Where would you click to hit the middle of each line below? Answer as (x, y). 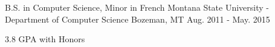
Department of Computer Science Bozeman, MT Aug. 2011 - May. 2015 (137, 19)
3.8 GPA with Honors (45, 39)
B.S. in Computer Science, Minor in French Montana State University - (137, 7)
